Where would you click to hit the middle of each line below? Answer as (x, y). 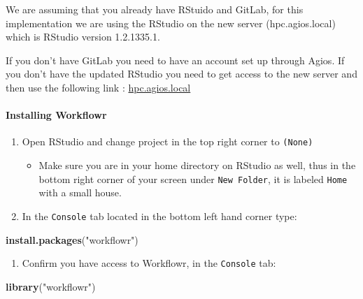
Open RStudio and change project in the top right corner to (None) (168, 141)
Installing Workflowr (56, 115)
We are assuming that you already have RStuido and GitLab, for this (155, 9)
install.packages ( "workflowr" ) (72, 239)
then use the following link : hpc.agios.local (98, 87)
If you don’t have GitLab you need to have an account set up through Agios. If (175, 60)
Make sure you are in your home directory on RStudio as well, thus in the (197, 165)
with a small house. (80, 192)
